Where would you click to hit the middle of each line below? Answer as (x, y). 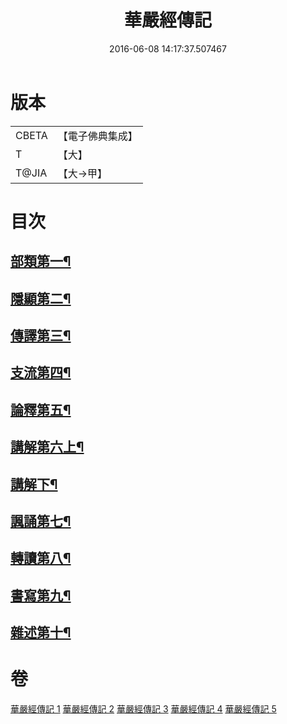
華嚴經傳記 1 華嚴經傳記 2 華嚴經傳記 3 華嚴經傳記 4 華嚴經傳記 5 (143, 709)
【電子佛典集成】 (97, 136)
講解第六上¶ (47, 447)
